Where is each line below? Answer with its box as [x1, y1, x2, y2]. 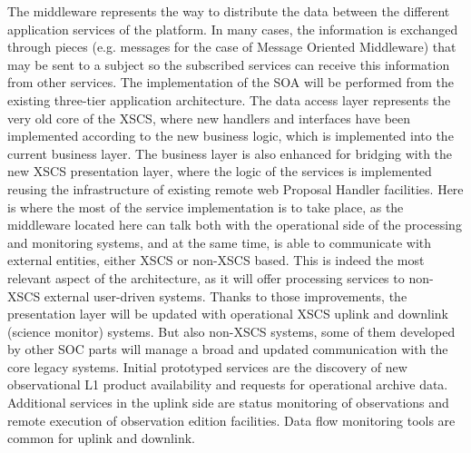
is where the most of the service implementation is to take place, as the [7, 197, 404, 216]
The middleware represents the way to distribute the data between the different [7, 2, 450, 20]
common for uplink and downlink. [7, 428, 195, 448]
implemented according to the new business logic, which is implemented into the [7, 126, 454, 145]
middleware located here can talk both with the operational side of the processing [7, 215, 462, 234]
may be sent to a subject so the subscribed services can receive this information [7, 54, 450, 74]
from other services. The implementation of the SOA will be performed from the [7, 73, 454, 92]
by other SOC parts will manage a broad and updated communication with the [7, 340, 448, 359]
